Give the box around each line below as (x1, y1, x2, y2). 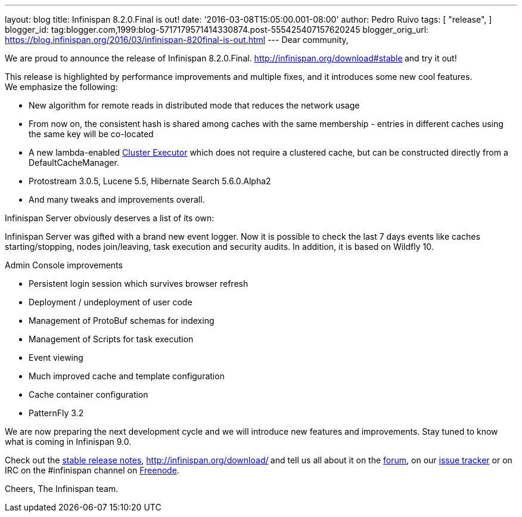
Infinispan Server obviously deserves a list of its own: (5, 213, 215, 223)
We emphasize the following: (5, 82, 118, 92)
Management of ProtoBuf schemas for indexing (29, 315, 215, 326)
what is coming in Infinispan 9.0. (5, 436, 132, 447)
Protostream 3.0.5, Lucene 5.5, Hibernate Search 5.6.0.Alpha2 (29, 176, 271, 186)
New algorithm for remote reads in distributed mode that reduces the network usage (29, 100, 360, 110)
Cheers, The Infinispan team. (5, 484, 119, 494)
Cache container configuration (29, 389, 148, 400)
